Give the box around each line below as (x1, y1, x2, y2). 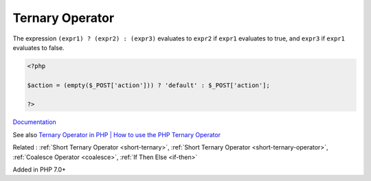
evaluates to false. (12, 43, 65, 51)
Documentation (12, 118, 56, 126)
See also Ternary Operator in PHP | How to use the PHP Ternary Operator (12, 130, 221, 138)
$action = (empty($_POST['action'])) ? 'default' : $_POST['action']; (27, 81, 271, 89)
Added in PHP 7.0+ (12, 165, 67, 174)
